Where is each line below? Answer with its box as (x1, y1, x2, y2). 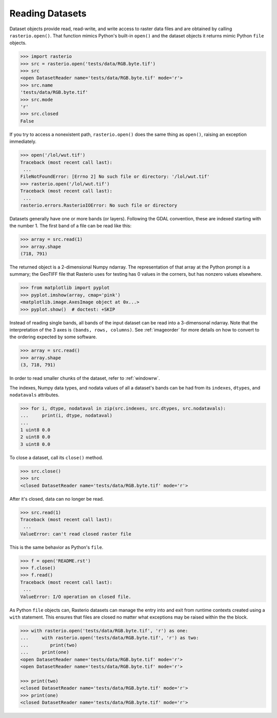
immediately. (9, 138, 37, 145)
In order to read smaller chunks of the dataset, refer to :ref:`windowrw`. (9, 375, 160, 381)
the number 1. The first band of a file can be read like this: (9, 223, 132, 229)
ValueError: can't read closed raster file (20, 531, 132, 537)
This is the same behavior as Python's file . (9, 544, 104, 550)
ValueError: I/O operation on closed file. (20, 593, 132, 600)
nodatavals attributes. (9, 392, 60, 398)
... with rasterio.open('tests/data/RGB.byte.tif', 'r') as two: (20, 635, 199, 641)
